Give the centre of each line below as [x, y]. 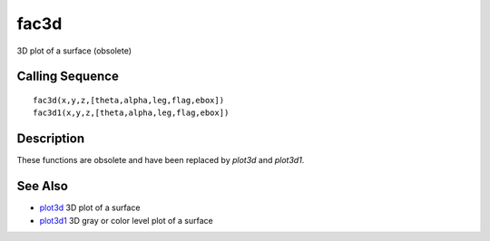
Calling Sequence [68, 77]
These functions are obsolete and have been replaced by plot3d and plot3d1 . [161, 160]
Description [51, 139]
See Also [42, 186]
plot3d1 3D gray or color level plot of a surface [126, 220]
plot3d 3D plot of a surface [90, 207]
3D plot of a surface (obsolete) [74, 51]
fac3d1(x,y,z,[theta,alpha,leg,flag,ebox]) [131, 113]
